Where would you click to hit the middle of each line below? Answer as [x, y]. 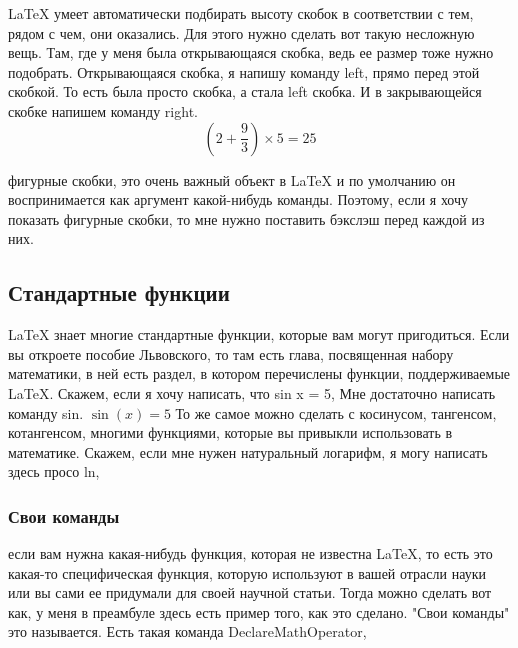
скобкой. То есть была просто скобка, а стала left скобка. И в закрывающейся [245, 91]
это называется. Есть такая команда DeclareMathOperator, [187, 631]
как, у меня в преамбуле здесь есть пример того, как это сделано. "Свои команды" [259, 611]
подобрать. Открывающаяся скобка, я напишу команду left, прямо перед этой [244, 71]
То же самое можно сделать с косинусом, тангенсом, [336, 412]
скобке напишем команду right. [103, 110]
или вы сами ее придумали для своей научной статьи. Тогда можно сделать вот [250, 592]
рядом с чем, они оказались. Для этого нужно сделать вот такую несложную [241, 32]
